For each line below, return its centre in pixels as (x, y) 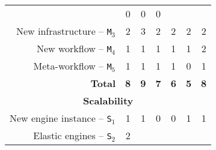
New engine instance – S (61, 118)
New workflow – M (74, 48)
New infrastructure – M (64, 31)
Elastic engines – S (73, 135)
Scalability (108, 100)
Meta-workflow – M (73, 66)
